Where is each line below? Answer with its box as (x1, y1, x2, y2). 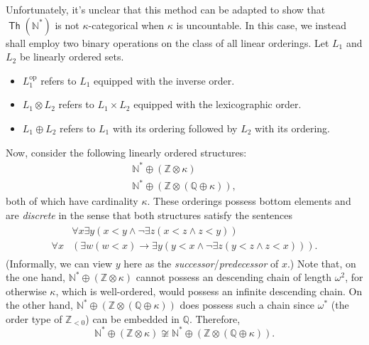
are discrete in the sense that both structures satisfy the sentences (6, 207, 293, 222)
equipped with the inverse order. (94, 73, 235, 87)
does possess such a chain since (180, 297, 315, 312)
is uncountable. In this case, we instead (176, 17, 346, 32)
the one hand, (6, 270, 66, 285)
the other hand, (6, 297, 73, 312)
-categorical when (88, 17, 165, 32)
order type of (6, 311, 62, 326)
